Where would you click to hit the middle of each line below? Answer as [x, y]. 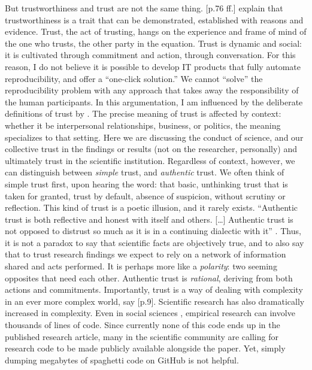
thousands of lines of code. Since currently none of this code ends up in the [143, 325]
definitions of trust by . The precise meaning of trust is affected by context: [143, 113]
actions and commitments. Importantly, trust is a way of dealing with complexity [154, 289]
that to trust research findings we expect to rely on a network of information [146, 254]
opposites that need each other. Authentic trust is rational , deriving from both [149, 277]
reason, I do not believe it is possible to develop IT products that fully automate [153, 66]
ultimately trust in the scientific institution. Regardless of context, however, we [150, 160]
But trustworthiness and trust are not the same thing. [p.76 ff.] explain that [144, 8]
